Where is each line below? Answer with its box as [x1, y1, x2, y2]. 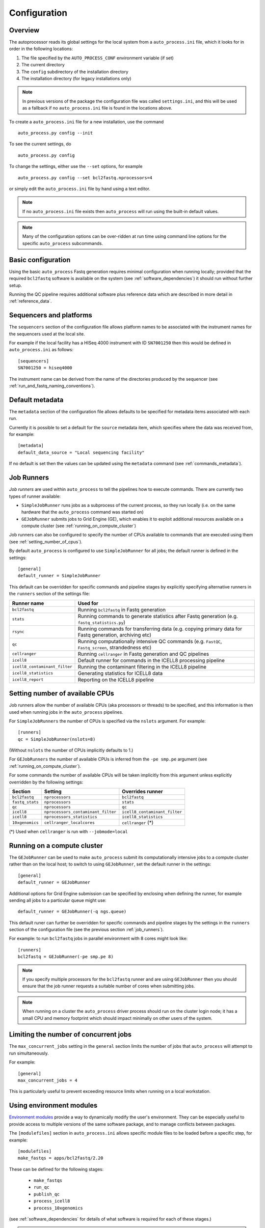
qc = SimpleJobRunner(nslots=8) [18, 736, 96, 742]
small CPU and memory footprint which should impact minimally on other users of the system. [22, 1015, 213, 1021]
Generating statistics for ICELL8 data [78, 670, 163, 676]
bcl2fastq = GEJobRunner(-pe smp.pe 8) [18, 954, 114, 960]
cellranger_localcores [44, 820, 95, 825]
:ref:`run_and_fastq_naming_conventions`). [9, 383, 95, 389]
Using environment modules [9, 1101, 98, 1110]
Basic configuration [9, 255, 71, 264]
